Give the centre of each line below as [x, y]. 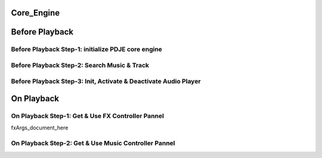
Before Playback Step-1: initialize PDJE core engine [86, 49]
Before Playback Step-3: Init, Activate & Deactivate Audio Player [106, 81]
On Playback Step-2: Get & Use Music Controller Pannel [93, 143]
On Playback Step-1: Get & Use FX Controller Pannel [87, 116]
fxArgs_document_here [40, 128]
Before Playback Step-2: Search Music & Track [80, 65]
